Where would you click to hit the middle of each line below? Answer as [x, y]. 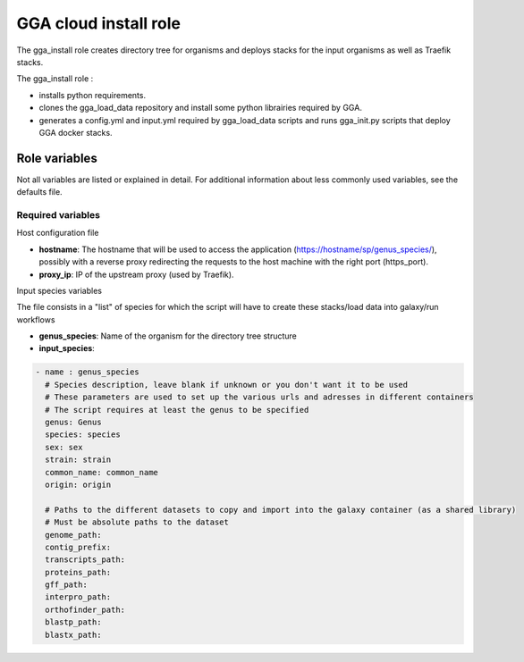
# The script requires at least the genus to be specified [177, 410]
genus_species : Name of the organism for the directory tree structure [168, 336]
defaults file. [39, 192]
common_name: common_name [101, 472]
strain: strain [78, 460]
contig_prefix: [78, 547]
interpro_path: [78, 597]
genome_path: [73, 535]
